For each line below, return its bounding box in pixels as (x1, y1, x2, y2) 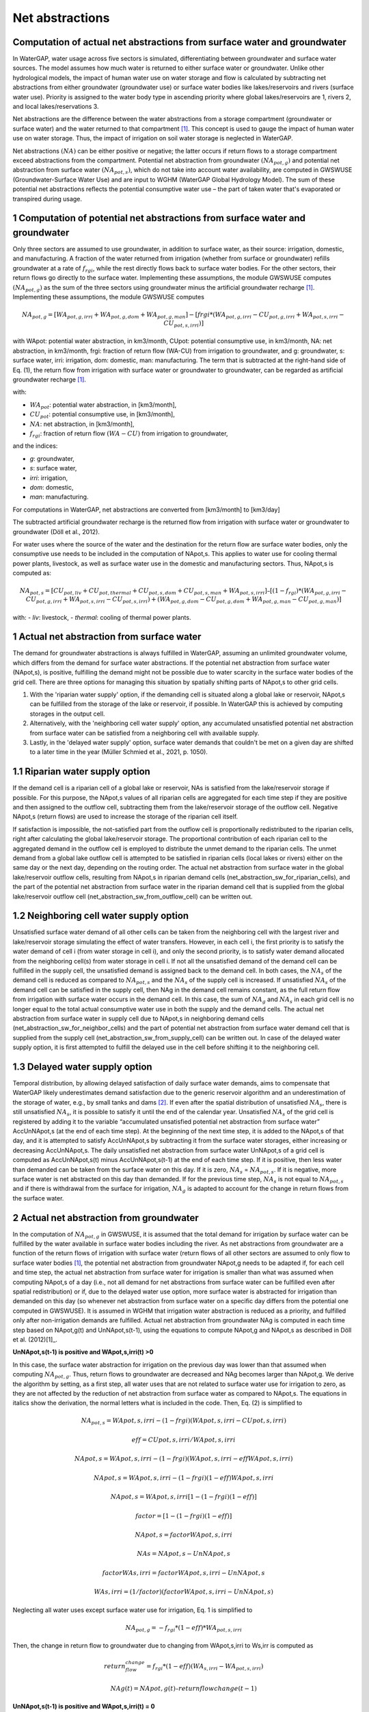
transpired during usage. (12, 194, 82, 203)
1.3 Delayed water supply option (12, 1061, 153, 1072)
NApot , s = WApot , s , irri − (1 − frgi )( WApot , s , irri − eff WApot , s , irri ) (74, 1455, 293, 1463)
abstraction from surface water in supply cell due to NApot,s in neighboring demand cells (12, 1014, 264, 1022)
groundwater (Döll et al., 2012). (12, 527, 100, 536)
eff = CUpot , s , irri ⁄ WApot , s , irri (131, 1436, 236, 1444)
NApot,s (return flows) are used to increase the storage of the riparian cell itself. (12, 812, 238, 821)
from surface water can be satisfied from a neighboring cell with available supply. (29, 729, 260, 737)
